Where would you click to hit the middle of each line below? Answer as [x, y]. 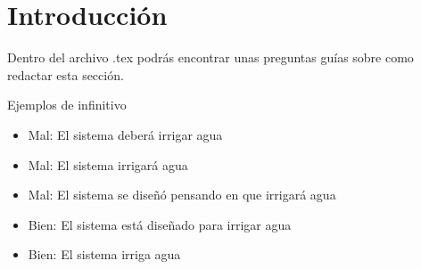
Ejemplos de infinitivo [67, 105]
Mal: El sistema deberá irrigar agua [125, 134]
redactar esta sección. [66, 74]
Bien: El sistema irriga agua [104, 254]
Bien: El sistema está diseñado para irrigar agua [160, 224]
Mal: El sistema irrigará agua [108, 164]
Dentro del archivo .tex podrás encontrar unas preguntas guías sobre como [210, 57]
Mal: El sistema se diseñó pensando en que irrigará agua [182, 195]
